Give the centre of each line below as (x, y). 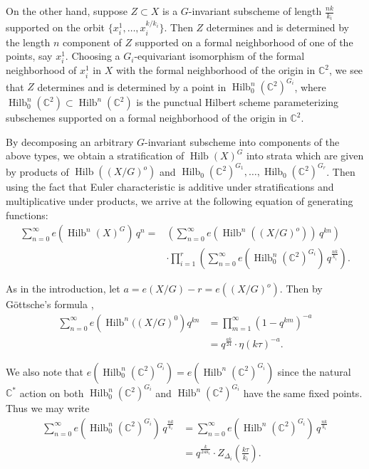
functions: (27, 215)
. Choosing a (93, 56)
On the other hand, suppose (67, 11)
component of (92, 42)
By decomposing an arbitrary (70, 141)
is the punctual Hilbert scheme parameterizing (238, 102)
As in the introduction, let (63, 289)
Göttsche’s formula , (50, 304)
